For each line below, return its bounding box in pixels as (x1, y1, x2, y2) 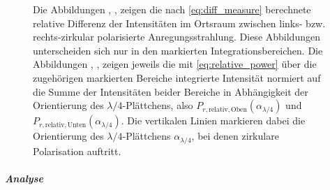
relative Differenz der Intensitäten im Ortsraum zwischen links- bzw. (33, 15, 326, 30)
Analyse (5, 170, 43, 185)
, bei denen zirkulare (191, 129, 279, 143)
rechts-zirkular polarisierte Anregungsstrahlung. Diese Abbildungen (33, 29, 320, 44)
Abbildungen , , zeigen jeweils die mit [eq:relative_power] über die (33, 57, 317, 71)
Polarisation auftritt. (33, 143, 121, 158)
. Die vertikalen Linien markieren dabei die (121, 113, 306, 128)
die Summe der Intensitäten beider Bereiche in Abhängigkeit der (33, 84, 308, 98)
